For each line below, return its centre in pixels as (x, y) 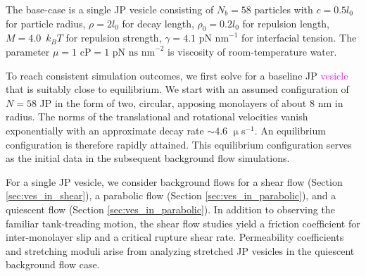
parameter (28, 51)
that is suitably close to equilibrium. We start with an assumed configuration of (177, 89)
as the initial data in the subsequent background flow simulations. (148, 158)
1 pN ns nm (130, 52)
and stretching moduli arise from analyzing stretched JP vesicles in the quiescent (180, 250)
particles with (284, 9)
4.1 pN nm (206, 39)
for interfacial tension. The (299, 38)
